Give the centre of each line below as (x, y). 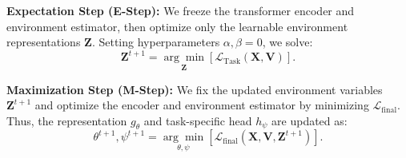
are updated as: (310, 120)
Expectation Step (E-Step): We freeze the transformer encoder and (181, 10)
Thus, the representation (67, 120)
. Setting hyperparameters (156, 42)
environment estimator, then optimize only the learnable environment (177, 26)
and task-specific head (198, 120)
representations (44, 42)
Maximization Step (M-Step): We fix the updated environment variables (195, 89)
